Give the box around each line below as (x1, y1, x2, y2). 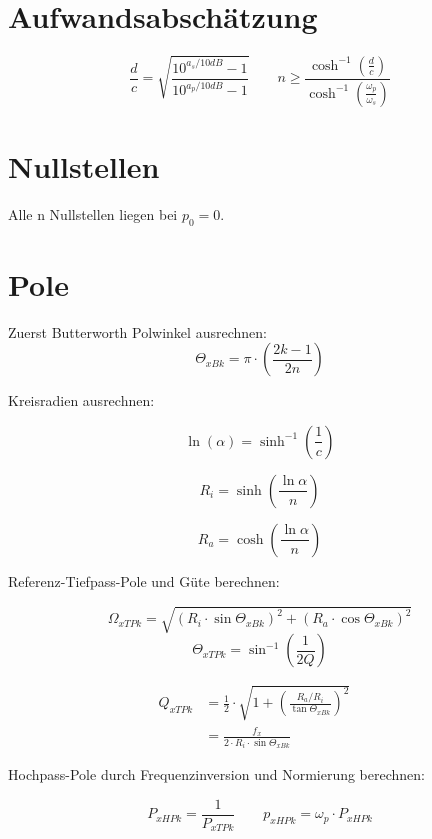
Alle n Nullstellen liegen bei (8, 203, 178, 224)
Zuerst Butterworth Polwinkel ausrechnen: (8, 321, 267, 342)
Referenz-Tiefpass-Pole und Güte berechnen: (8, 570, 280, 591)
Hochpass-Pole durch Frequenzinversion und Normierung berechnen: (8, 764, 426, 785)
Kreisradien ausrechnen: (8, 390, 155, 411)
